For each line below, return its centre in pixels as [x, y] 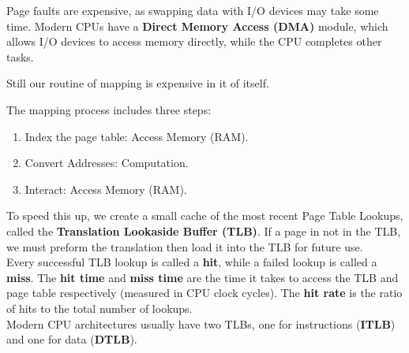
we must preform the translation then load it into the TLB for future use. [185, 246]
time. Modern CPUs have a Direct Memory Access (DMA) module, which [197, 26]
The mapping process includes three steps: [109, 109]
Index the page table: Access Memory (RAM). [137, 136]
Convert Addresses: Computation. [107, 163]
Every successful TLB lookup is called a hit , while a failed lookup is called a [192, 262]
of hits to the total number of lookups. [99, 308]
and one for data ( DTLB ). [72, 339]
